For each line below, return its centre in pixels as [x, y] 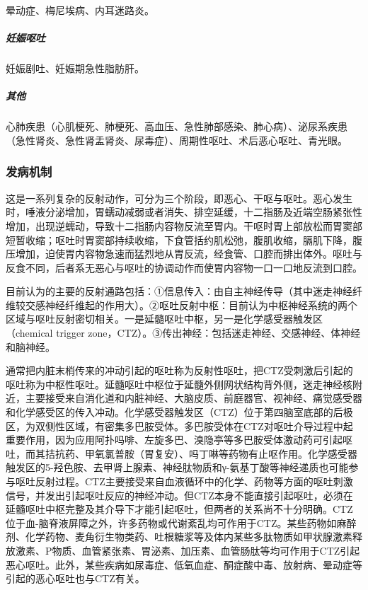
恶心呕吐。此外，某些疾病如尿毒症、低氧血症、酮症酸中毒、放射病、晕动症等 [184, 564]
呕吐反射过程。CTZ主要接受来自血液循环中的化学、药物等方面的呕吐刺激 [184, 481]
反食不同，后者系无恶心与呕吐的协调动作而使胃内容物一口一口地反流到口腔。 [184, 267]
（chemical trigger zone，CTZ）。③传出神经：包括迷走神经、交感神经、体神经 [183, 333]
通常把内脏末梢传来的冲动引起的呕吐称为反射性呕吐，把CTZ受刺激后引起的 [179, 370]
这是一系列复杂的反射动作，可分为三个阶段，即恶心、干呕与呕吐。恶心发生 [179, 198]
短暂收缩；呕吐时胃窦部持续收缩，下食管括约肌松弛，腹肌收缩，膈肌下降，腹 [184, 239]
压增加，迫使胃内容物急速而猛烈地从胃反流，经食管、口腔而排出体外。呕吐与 [184, 254]
